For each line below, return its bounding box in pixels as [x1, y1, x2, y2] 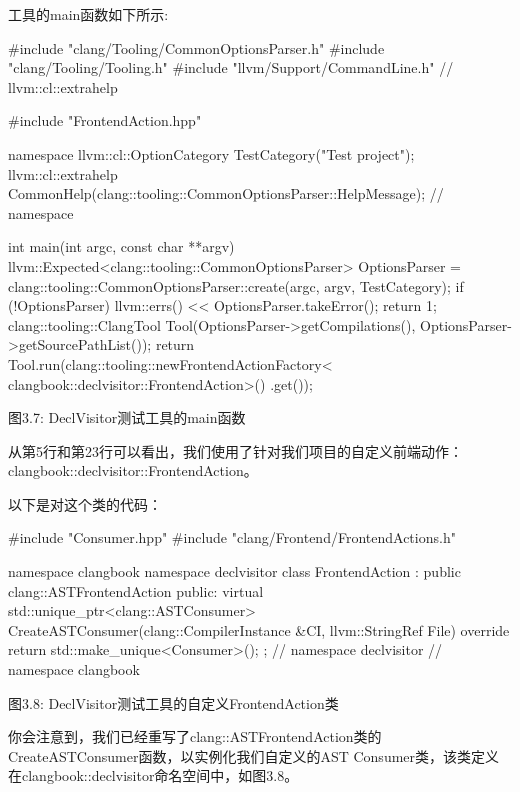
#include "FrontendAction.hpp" [8, 110, 202, 131]
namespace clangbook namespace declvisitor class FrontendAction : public [8, 561, 461, 582]
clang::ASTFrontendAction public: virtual [8, 580, 264, 601]
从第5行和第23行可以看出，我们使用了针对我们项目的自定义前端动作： [8, 440, 463, 461]
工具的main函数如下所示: [8, 4, 169, 24]
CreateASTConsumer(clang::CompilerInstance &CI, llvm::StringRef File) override [8, 619, 510, 640]
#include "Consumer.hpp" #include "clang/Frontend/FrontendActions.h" [8, 527, 456, 548]
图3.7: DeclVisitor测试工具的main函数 [8, 407, 246, 428]
